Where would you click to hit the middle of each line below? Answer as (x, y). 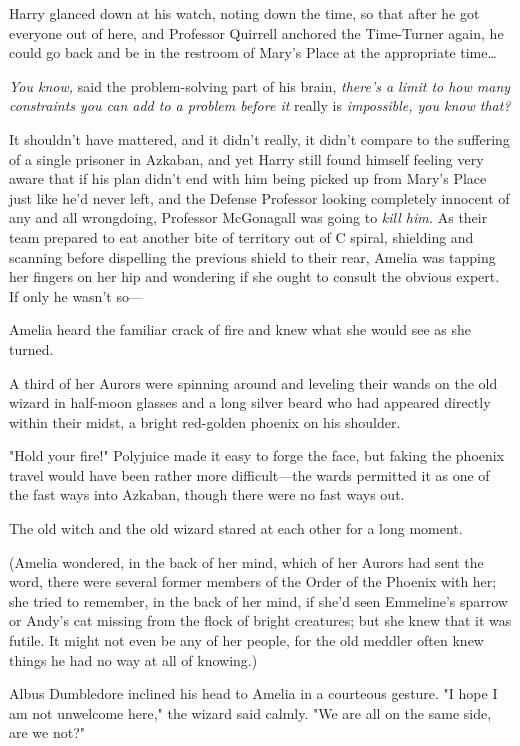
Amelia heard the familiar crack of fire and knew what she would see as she (240, 329)
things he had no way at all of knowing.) (133, 659)
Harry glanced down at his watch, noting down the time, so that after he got (244, 13)
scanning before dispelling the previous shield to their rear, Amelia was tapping (252, 256)
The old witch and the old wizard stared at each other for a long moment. (236, 528)
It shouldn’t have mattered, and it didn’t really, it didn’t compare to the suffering (259, 138)
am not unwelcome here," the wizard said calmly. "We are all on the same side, (250, 712)
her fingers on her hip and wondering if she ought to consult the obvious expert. (254, 276)
